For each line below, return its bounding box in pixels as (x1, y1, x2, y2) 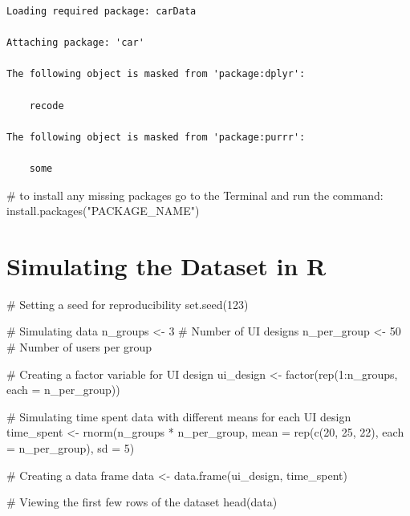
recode (29, 100, 64, 112)
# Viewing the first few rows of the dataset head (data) (6, 494, 278, 510)
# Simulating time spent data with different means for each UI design (6, 408, 351, 425)
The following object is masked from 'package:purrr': (6, 131, 306, 143)
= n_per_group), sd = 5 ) (6, 440, 135, 456)
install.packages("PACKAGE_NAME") (6, 202, 200, 219)
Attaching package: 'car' (6, 37, 144, 49)
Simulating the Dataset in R (6, 249, 327, 282)
